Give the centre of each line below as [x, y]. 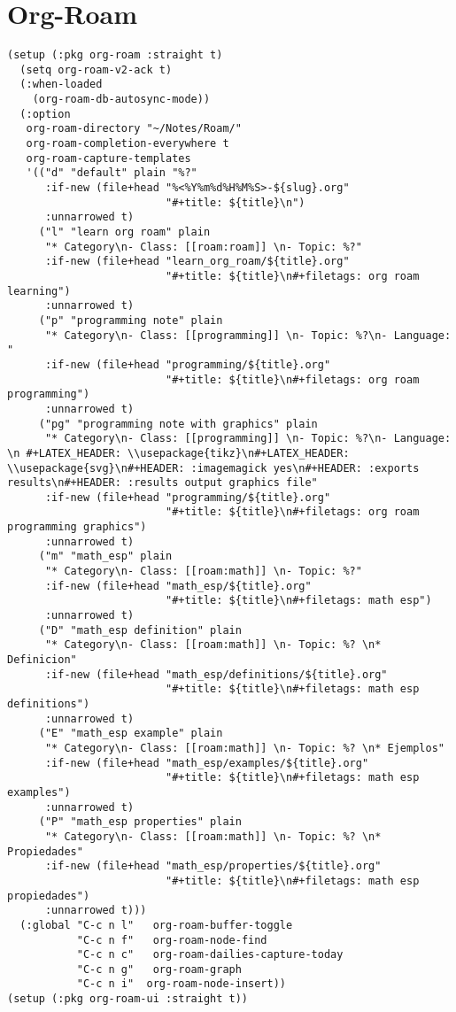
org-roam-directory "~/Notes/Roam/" [134, 129]
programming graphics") [77, 527]
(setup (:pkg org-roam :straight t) [115, 55]
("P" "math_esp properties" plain [140, 822]
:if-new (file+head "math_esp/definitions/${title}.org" [216, 674]
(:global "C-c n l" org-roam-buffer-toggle [156, 925]
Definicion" [42, 660]
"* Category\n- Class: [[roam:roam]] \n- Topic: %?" [203, 247]
